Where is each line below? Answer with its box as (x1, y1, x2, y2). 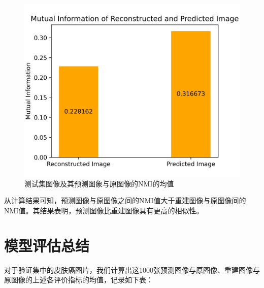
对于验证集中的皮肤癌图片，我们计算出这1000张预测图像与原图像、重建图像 (4, 264, 253, 275)
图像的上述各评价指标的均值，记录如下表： (11, 274, 153, 285)
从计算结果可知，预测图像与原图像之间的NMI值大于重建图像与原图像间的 (4, 195, 246, 206)
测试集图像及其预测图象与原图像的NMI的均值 (24, 178, 174, 188)
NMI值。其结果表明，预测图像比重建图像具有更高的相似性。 (4, 205, 204, 215)
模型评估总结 (4, 235, 90, 255)
